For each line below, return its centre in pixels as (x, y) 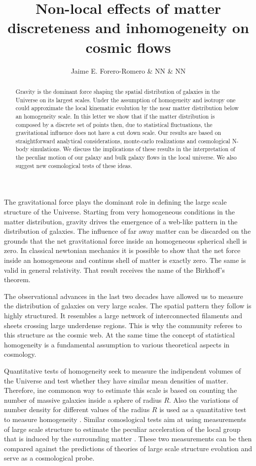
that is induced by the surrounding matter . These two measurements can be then (128, 439)
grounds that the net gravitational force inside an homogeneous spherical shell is (126, 240)
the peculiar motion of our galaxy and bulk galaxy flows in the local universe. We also (126, 157)
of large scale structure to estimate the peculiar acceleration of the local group (122, 429)
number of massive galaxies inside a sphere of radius (83, 400)
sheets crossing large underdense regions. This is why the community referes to (123, 325)
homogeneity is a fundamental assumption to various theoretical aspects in (117, 344)
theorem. (17, 279)
